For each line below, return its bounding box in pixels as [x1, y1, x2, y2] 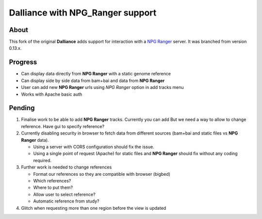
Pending [9, 104, 35, 112]
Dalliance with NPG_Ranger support [9, 7, 157, 18]
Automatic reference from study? [33, 198, 99, 204]
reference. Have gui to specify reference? [21, 123, 104, 129]
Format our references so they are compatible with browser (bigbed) [33, 171, 171, 177]
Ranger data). [21, 137, 49, 143]
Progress [9, 58, 37, 67]
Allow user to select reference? [33, 191, 96, 197]
